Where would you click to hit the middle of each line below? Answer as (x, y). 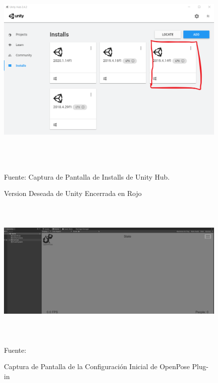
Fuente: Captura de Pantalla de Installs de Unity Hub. (87, 176)
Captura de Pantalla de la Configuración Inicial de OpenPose (97, 366)
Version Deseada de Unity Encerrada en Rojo (73, 193)
